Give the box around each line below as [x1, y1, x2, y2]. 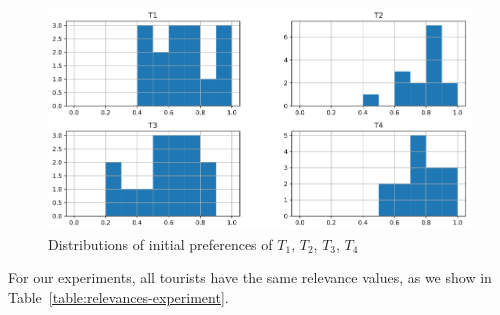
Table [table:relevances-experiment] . [8, 286, 229, 307]
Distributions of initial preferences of [48, 233, 273, 254]
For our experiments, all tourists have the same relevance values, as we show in [8, 267, 492, 288]
